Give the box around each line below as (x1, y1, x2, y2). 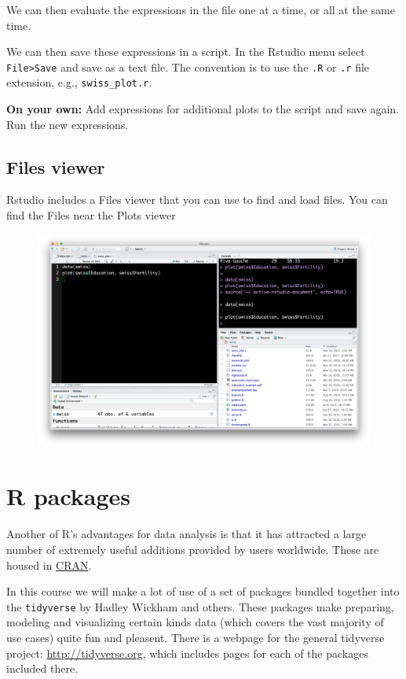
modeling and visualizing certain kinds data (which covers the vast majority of (6, 614, 384, 630)
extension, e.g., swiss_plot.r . (6, 74, 152, 90)
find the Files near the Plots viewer (6, 207, 176, 223)
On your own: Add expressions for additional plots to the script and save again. (6, 101, 399, 117)
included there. (6, 660, 79, 677)
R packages (6, 480, 131, 512)
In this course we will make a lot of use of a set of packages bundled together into (6, 583, 400, 600)
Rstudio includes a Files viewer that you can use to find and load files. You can (6, 191, 388, 208)
